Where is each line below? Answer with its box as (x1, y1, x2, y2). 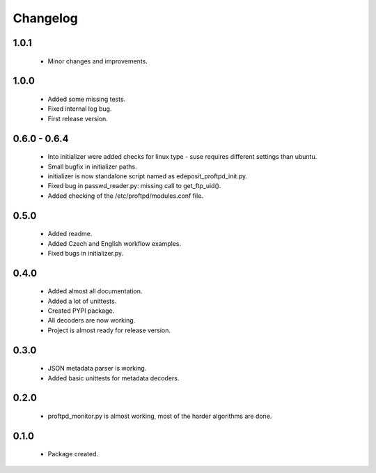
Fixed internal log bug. (47, 104, 112, 113)
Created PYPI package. (47, 307, 115, 315)
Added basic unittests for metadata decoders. (47, 373, 180, 382)
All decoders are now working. (47, 316, 136, 325)
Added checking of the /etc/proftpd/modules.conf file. (47, 192, 203, 200)
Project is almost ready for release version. (47, 326, 171, 334)
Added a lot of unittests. (47, 297, 117, 305)
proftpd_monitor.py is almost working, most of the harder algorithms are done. (47, 412, 272, 421)
